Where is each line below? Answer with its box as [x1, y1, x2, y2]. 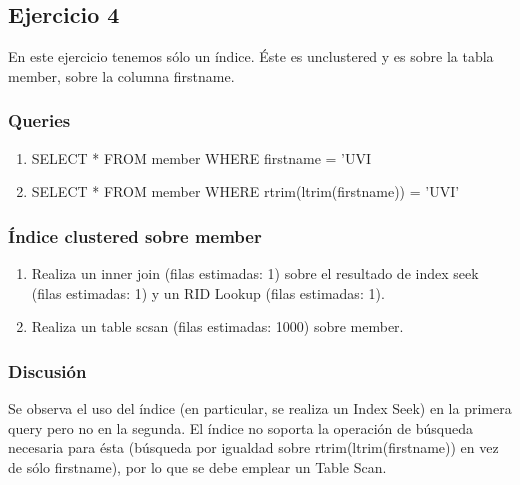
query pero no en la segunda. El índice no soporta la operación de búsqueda [8, 417, 473, 438]
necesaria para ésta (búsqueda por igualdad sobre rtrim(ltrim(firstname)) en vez [8, 437, 499, 458]
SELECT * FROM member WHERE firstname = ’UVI [31, 147, 372, 168]
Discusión [8, 358, 87, 383]
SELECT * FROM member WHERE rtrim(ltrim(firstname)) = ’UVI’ [31, 181, 460, 202]
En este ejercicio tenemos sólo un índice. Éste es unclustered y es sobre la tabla [8, 46, 494, 67]
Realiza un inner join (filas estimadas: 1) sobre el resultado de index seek [31, 263, 479, 284]
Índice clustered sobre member [8, 223, 262, 248]
